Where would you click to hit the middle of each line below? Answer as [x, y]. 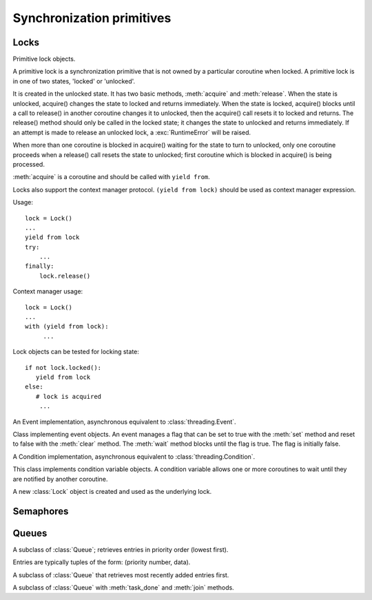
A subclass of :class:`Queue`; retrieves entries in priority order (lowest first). [121, 549]
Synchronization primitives [92, 18]
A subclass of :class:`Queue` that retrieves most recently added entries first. [121, 575]
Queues [30, 533]
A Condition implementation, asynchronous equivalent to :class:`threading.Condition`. [134, 456]
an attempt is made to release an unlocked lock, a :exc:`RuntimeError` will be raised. [132, 132]
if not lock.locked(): [63, 368]
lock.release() [65, 276]
